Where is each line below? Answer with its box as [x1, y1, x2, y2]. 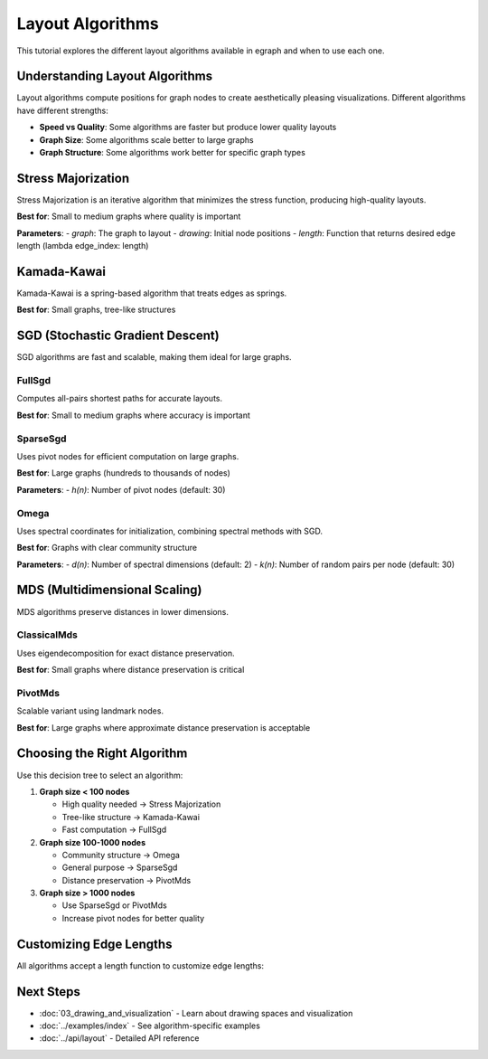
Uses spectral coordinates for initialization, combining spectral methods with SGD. [16, 525, 323, 536]
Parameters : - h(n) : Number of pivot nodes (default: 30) [16, 484, 226, 495]
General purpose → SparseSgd [61, 862, 178, 873]
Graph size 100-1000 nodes [39, 837, 146, 847]
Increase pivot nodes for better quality [61, 912, 205, 923]
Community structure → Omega [61, 849, 181, 860]
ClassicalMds [16, 629, 79, 641]
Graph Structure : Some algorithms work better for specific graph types [39, 147, 306, 158]
